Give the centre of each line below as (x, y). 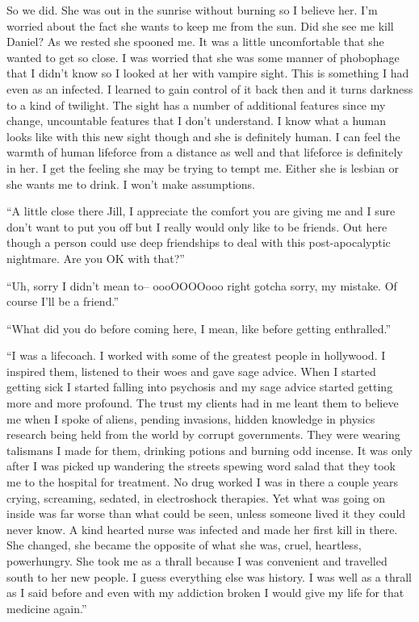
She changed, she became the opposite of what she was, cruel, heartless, (184, 545)
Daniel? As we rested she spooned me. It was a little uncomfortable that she (195, 42)
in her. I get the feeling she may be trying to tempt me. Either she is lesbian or (203, 167)
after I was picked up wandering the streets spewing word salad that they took (201, 466)
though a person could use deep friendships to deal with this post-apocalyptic (199, 242)
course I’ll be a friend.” (63, 301)
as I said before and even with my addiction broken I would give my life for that (205, 593)
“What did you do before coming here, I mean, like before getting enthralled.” (199, 328)
